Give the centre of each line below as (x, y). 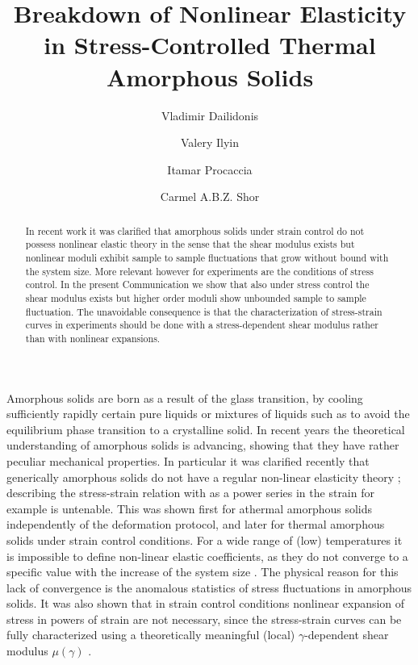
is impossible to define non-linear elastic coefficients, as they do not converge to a (207, 556)
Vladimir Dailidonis (210, 115)
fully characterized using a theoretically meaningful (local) (151, 635)
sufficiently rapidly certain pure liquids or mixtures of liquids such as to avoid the (208, 414)
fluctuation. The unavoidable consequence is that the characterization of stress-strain (204, 311)
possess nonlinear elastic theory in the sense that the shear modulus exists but (190, 244)
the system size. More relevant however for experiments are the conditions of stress (199, 271)
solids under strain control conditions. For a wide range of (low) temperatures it (205, 540)
